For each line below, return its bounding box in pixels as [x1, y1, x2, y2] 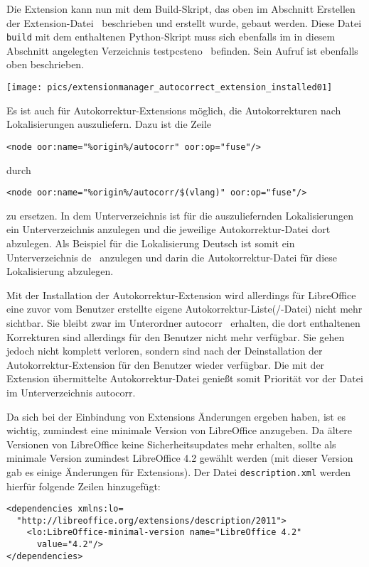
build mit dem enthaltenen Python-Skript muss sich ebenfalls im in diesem [6, 29, 336, 44]
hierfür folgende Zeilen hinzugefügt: [6, 478, 161, 493]
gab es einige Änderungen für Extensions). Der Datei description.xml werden [6, 464, 351, 479]
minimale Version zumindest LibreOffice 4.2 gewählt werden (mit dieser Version [6, 450, 353, 465]
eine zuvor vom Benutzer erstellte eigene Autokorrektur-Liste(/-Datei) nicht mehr [6, 301, 363, 316]
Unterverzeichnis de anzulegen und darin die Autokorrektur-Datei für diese [6, 249, 337, 264]
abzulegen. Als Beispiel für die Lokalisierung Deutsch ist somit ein [6, 235, 295, 250]
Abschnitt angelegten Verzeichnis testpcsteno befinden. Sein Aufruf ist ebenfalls [6, 43, 358, 58]
